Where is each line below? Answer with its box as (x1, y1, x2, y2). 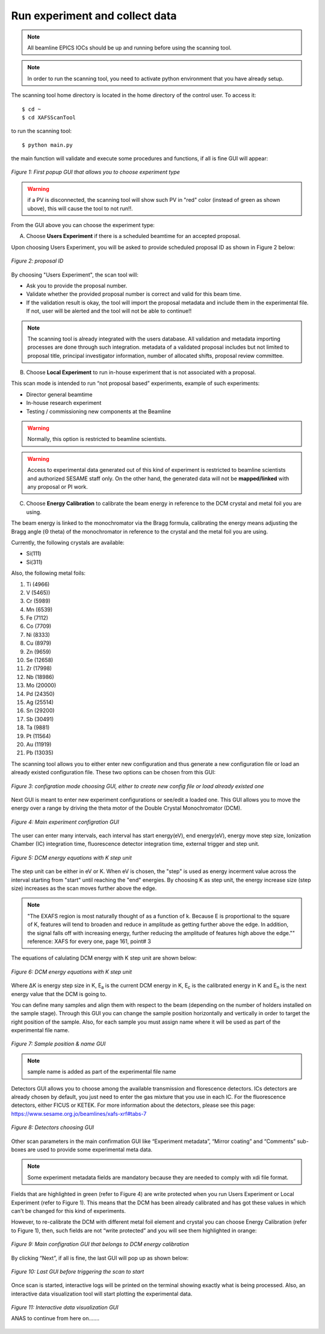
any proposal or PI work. (27, 483, 88, 490)
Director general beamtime (26, 390, 93, 398)
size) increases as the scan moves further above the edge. (11, 885, 157, 892)
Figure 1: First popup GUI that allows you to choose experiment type (11, 169, 181, 176)
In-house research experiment (26, 399, 102, 407)
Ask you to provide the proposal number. (26, 282, 128, 289)
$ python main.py (22, 142, 73, 148)
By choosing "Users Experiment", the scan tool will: (11, 271, 138, 278)
